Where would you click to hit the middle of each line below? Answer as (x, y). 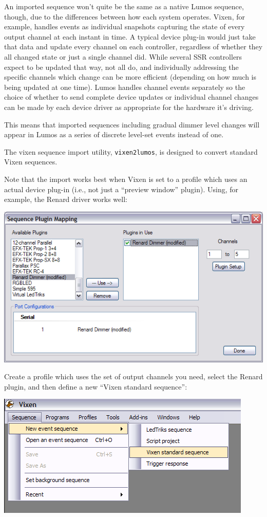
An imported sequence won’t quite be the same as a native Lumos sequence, (124, 6)
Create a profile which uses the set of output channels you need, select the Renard (133, 376)
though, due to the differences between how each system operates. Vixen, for (125, 16)
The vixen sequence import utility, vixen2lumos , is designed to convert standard (131, 151)
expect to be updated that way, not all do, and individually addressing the (121, 67)
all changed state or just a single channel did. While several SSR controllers (123, 56)
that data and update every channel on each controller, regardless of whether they (133, 47)
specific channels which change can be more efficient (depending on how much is (130, 77)
